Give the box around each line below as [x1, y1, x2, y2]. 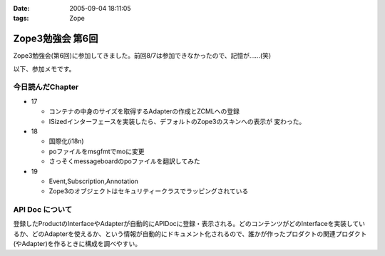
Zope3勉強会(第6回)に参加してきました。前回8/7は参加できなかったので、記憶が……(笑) [13, 51, 272, 60]
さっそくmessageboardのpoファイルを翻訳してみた [48, 157, 200, 165]
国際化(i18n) [48, 137, 85, 145]
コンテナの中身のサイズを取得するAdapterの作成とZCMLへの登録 [48, 107, 240, 116]
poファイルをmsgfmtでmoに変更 [48, 147, 145, 155]
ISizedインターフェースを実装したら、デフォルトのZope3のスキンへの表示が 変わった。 [48, 117, 306, 126]
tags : [13, 14, 29, 23]
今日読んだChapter [13, 82, 79, 92]
